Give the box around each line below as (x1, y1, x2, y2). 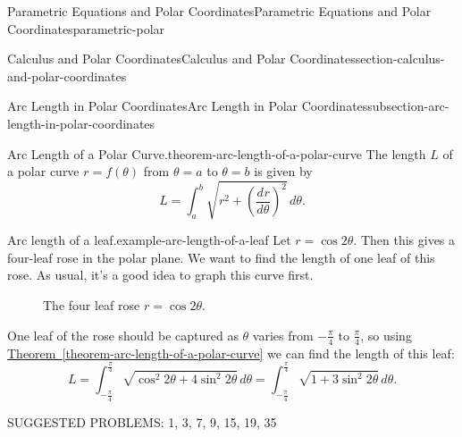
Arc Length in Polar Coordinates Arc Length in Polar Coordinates (7, 97, 368, 115)
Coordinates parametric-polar (7, 19, 165, 38)
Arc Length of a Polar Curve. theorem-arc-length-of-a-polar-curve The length (7, 144, 426, 163)
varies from (252, 325, 314, 344)
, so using (360, 325, 412, 344)
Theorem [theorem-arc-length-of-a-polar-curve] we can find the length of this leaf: (7, 343, 455, 362)
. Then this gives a (353, 231, 456, 249)
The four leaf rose (43, 296, 140, 315)
